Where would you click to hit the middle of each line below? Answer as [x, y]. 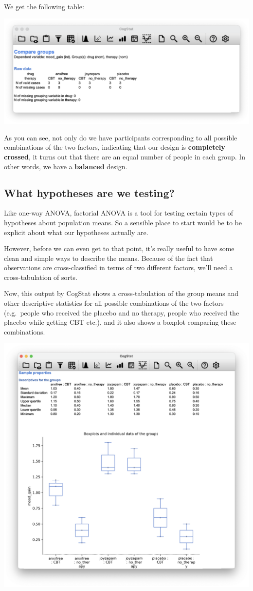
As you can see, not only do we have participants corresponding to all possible [121, 137]
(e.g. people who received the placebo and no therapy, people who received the [122, 312]
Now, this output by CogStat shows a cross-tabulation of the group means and [121, 293]
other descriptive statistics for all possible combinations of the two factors [114, 303]
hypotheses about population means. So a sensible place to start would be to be [123, 222]
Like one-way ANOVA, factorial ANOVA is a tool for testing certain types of [119, 213]
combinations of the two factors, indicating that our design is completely [115, 147]
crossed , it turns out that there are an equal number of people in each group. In [125, 156]
